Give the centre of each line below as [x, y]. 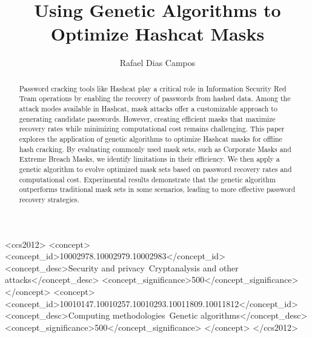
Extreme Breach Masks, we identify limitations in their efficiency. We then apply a [149, 159]
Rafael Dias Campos [158, 63]
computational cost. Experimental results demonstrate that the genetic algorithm [147, 179]
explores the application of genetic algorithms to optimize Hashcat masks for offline [151, 138]
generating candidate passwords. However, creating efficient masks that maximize [147, 118]
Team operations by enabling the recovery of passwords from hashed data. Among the [155, 98]
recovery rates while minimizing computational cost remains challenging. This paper [152, 129]
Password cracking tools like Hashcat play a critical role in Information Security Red [153, 88]
